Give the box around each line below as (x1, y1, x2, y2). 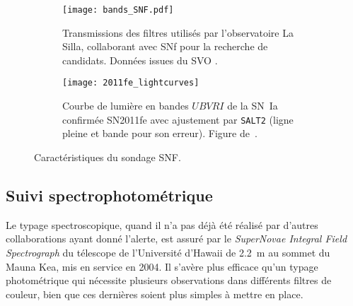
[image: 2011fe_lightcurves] (62, 78, 199, 88)
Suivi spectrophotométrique (6, 184, 213, 206)
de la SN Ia (227, 98, 278, 113)
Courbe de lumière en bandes (62, 98, 189, 113)
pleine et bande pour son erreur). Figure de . (62, 126, 257, 141)
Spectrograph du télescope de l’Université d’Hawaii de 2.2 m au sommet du (6, 245, 330, 259)
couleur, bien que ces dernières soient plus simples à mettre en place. (6, 286, 303, 301)
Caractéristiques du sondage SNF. (34, 149, 181, 164)
